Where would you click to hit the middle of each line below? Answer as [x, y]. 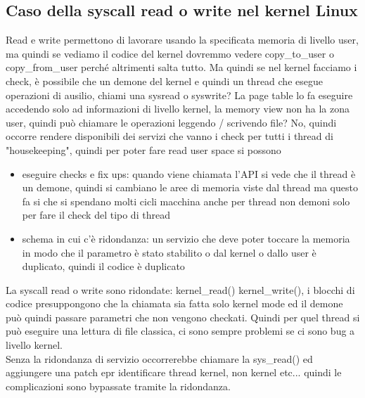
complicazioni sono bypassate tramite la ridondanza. [118, 386]
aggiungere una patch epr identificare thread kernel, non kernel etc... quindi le [174, 372]
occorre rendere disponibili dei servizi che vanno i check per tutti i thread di [169, 136]
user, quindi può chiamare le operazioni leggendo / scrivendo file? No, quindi [171, 122]
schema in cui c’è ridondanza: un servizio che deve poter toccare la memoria [186, 238]
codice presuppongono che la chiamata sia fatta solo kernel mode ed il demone [174, 303]
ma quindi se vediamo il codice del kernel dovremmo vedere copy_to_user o [170, 53]
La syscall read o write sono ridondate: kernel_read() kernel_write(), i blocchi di [180, 289]
